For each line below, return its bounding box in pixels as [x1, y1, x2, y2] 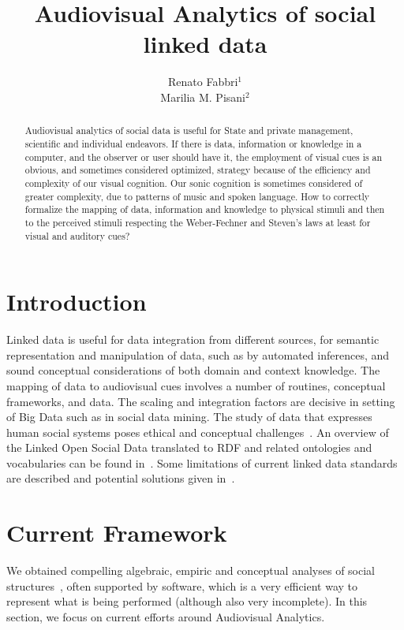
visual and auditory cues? [24, 229, 130, 242]
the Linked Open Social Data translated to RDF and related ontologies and [6, 439, 372, 456]
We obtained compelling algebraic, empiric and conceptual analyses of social [6, 562, 375, 579]
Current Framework [6, 516, 227, 549]
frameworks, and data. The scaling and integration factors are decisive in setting [6, 393, 395, 409]
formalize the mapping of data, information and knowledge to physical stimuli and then [24, 203, 385, 216]
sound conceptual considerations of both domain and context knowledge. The [6, 362, 380, 378]
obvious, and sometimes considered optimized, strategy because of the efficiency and [24, 163, 371, 177]
